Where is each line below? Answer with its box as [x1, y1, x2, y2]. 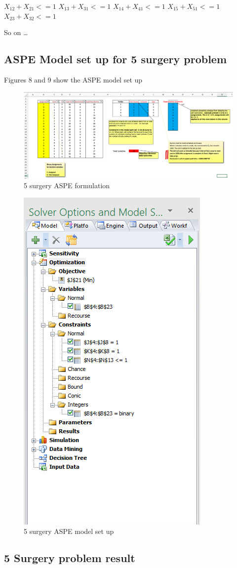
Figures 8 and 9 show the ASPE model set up [4, 74, 143, 84]
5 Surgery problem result [4, 550, 135, 566]
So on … [4, 27, 28, 38]
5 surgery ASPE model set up [24, 526, 114, 536]
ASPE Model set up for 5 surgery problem [4, 51, 227, 67]
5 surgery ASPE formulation [24, 180, 110, 191]
